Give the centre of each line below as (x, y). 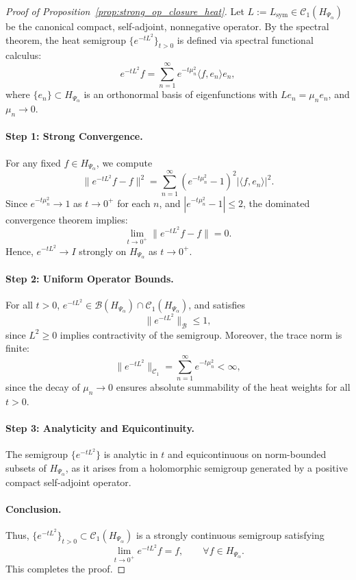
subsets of (26, 467)
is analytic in (131, 454)
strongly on (103, 251)
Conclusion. (34, 508)
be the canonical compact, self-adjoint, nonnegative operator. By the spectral (167, 26)
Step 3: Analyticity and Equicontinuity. (100, 427)
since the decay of (43, 386)
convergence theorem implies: (67, 219)
